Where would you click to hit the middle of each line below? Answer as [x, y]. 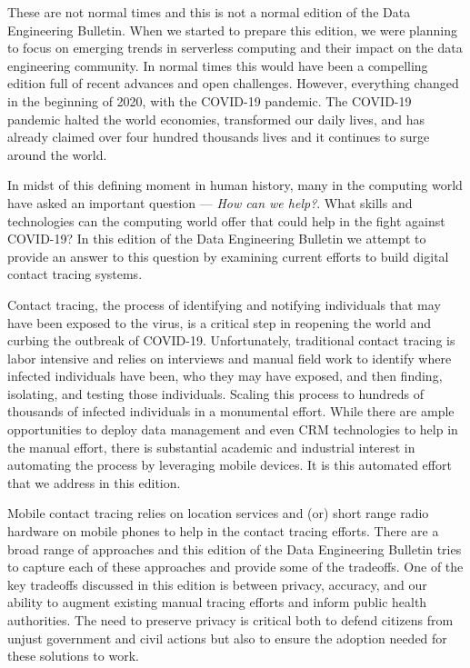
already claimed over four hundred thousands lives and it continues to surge [219, 137]
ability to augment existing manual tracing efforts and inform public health [217, 602]
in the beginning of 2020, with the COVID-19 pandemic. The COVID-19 [210, 100]
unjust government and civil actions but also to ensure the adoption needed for [227, 638]
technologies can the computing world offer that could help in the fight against [226, 220]
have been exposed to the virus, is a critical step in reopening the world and [219, 322]
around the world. [57, 154]
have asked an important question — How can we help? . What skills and [210, 202]
